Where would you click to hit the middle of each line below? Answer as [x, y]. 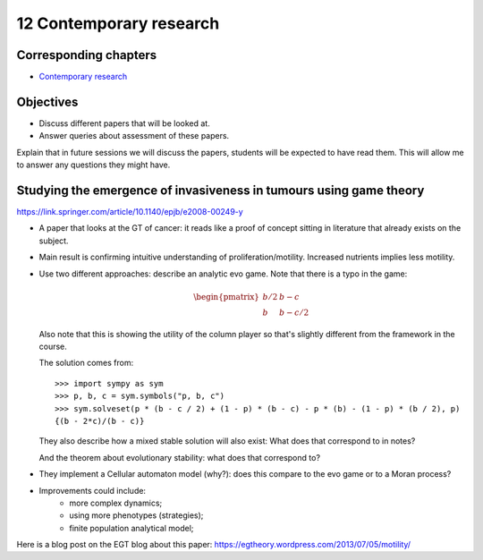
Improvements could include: [93, 490]
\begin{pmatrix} [226, 297]
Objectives [47, 102]
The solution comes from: [86, 363]
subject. [54, 241]
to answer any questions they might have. [93, 165]
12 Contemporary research [118, 23]
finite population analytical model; [131, 528]
